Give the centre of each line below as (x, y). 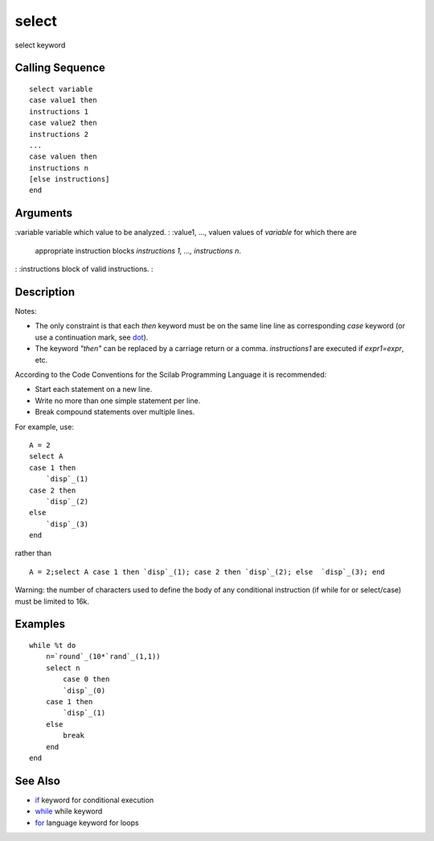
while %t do (53, 645)
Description (45, 292)
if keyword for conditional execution (94, 800)
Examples (40, 624)
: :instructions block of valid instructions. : (84, 269)
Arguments (44, 213)
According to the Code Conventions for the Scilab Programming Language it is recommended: (171, 375)
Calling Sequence (60, 68)
